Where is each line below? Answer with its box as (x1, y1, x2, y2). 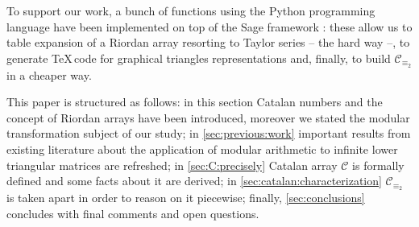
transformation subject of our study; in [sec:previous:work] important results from (6, 125, 411, 142)
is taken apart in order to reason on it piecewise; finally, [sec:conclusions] (6, 189, 365, 206)
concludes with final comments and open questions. (6, 204, 259, 221)
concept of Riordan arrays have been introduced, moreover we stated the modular (6, 109, 410, 126)
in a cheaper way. (6, 66, 92, 83)
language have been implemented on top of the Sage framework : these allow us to (6, 18, 413, 35)
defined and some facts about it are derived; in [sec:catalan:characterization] (6, 172, 382, 189)
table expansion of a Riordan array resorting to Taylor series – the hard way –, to (6, 34, 410, 51)
